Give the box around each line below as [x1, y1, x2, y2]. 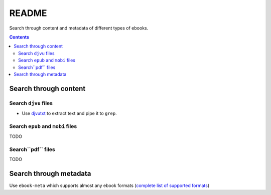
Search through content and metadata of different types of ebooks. [9, 25, 149, 31]
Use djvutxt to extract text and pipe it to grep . [22, 110, 117, 116]
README [9, 7, 47, 18]
